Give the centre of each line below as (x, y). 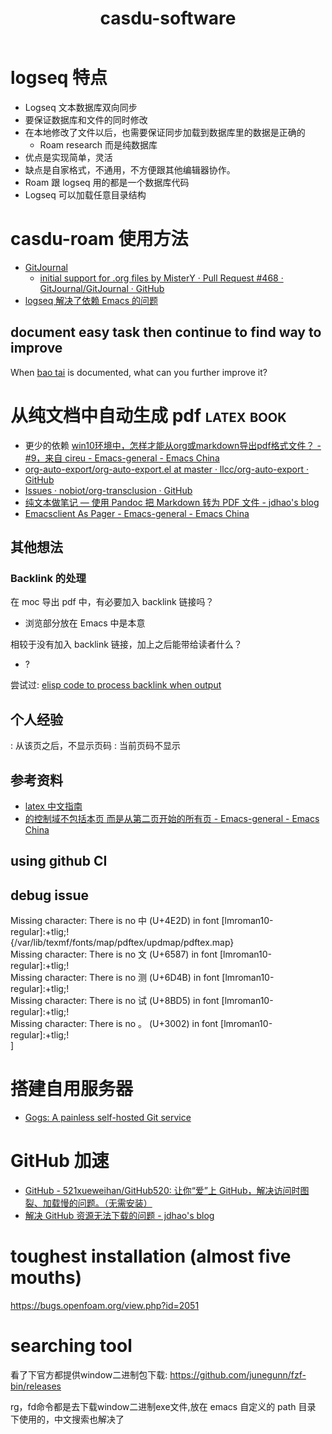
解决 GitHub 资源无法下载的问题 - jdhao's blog (119, 1216)
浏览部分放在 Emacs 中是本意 (85, 623)
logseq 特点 (59, 78)
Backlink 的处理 (48, 578)
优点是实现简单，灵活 (68, 157)
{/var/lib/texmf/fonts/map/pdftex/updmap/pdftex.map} (122, 943)
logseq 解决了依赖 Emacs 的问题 (91, 300)
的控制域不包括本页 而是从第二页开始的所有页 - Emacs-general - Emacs (172, 818)
